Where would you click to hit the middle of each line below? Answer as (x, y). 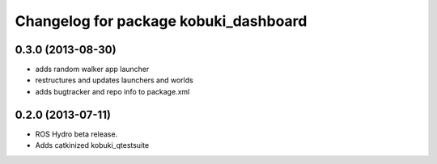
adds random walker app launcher (92, 69)
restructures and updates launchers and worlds (114, 80)
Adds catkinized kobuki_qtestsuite (92, 145)
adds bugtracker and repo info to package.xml (112, 91)
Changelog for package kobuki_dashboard (161, 21)
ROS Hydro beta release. (76, 134)
